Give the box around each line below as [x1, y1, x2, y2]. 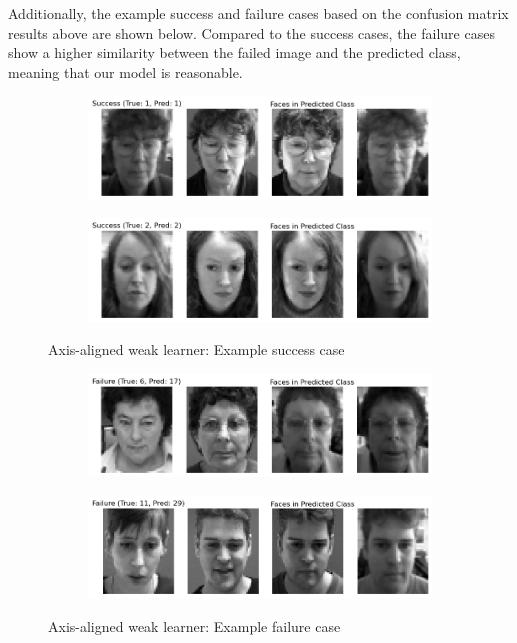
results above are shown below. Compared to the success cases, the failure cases [8, 22, 495, 43]
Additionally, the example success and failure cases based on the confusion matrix [8, 3, 509, 23]
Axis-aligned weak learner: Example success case [48, 339, 345, 360]
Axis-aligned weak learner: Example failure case [48, 615, 341, 636]
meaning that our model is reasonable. [8, 61, 243, 82]
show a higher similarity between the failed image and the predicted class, [8, 42, 461, 63]
